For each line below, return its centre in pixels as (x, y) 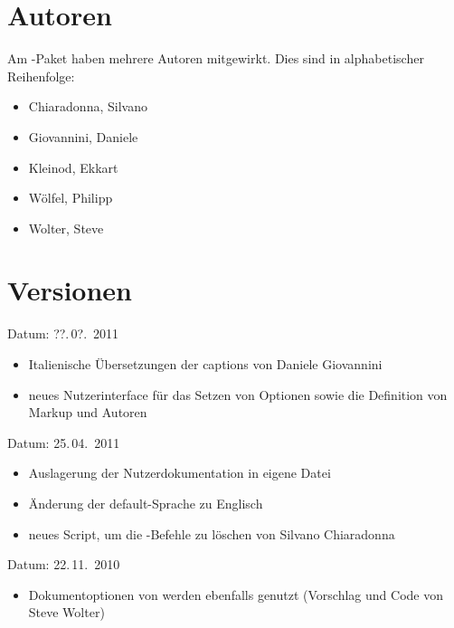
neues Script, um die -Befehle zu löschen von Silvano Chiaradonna (212, 533)
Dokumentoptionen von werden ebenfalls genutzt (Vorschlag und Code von (236, 594)
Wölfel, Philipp (71, 198)
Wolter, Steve (66, 228)
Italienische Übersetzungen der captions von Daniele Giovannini (205, 364)
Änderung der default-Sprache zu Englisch (146, 503)
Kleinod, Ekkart (73, 167)
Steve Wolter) (66, 612)
